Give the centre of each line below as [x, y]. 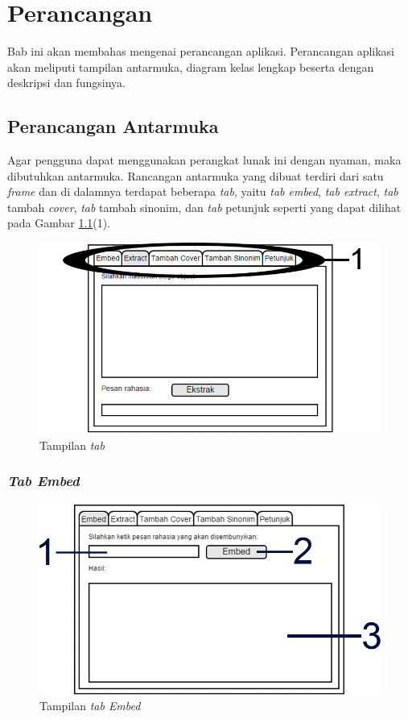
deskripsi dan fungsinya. [66, 83]
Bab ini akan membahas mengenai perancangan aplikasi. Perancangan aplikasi [201, 51]
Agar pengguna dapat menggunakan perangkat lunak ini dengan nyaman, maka [204, 160]
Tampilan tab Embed [90, 706]
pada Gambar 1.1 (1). [59, 223]
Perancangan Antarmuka [113, 126]
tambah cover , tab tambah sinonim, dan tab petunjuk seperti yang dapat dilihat [204, 207]
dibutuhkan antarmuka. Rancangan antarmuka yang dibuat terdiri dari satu [196, 175]
